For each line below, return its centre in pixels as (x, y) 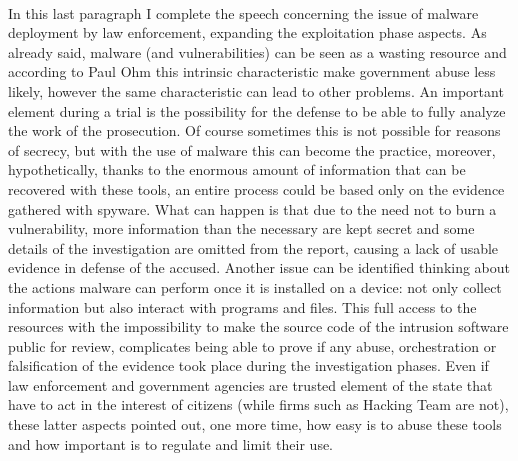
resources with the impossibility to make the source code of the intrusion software (258, 326)
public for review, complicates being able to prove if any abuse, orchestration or (252, 345)
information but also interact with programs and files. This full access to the (242, 306)
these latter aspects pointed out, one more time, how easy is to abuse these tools (255, 424)
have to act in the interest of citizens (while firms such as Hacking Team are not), (258, 404)
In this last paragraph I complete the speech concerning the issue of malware (243, 12)
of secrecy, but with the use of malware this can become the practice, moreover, (252, 149)
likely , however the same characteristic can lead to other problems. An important (256, 90)
